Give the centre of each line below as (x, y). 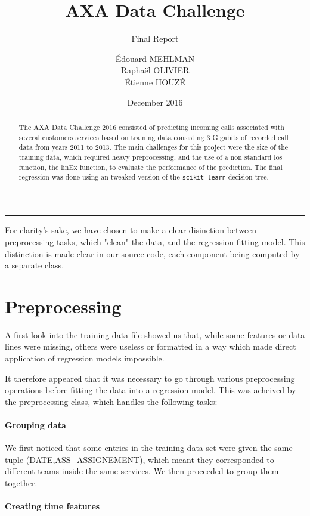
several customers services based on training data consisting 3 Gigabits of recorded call (154, 137)
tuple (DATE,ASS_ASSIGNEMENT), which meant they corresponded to (139, 459)
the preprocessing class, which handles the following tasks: (111, 401)
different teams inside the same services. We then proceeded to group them (142, 471)
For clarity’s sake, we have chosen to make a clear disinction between (131, 230)
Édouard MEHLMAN (155, 58)
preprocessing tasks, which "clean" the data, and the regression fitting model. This (155, 241)
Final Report (155, 38)
